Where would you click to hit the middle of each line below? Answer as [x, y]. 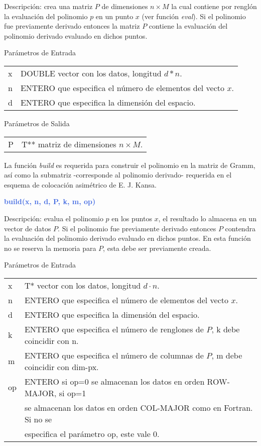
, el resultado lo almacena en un [207, 218]
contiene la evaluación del [188, 26]
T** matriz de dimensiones [69, 144]
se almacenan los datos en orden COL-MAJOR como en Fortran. [139, 407]
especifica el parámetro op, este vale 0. [92, 433]
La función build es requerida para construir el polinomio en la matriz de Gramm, [130, 165]
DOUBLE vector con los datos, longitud [91, 73]
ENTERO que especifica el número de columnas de [114, 355]
